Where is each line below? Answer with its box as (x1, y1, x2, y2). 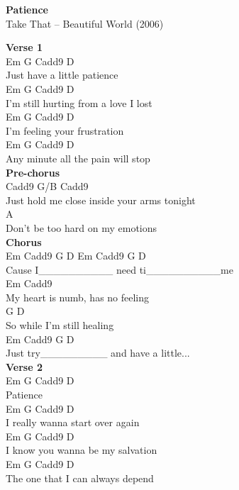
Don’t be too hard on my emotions (6, 220, 157, 235)
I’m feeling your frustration (6, 123, 124, 138)
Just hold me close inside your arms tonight (6, 192, 196, 207)
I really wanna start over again (6, 415, 140, 430)
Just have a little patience (6, 67, 118, 82)
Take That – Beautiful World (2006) (6, 16, 164, 30)
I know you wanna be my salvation (6, 442, 157, 457)
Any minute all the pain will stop (6, 150, 150, 165)
